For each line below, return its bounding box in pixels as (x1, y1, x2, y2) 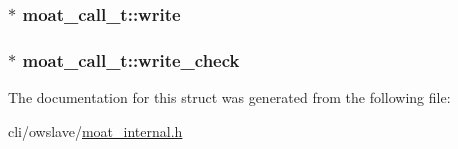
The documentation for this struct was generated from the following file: (8, 87, 451, 108)
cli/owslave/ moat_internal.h (8, 120, 183, 141)
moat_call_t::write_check (22, 47, 240, 72)
